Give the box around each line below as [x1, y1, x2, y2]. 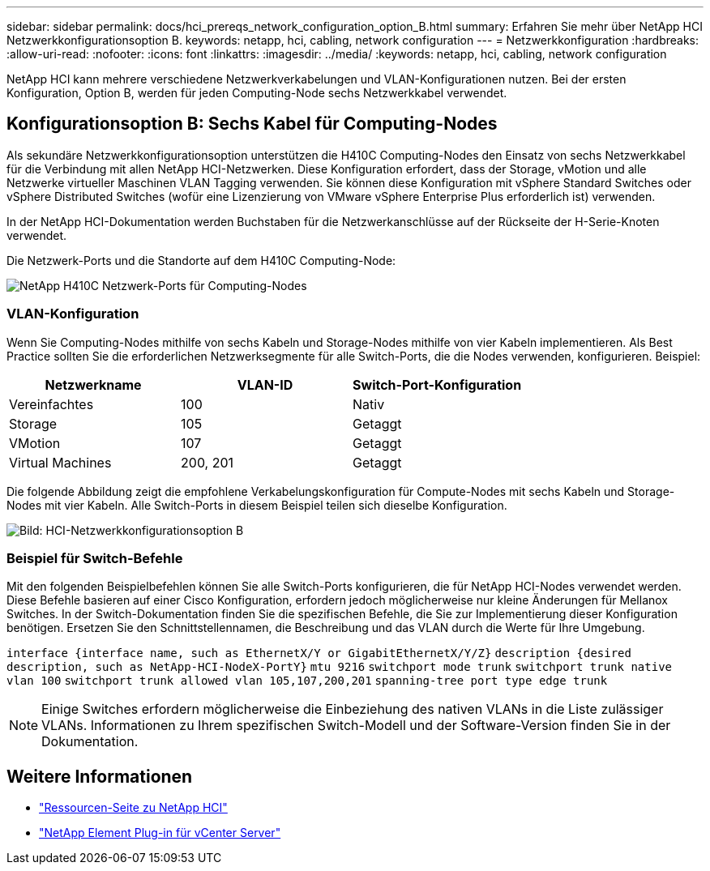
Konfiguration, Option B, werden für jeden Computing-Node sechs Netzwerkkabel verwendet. [6, 86, 507, 100]
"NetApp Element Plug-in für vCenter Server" [39, 826, 281, 840]
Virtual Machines [9, 454, 112, 471]
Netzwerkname [45, 376, 142, 393]
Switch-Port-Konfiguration [353, 376, 522, 393]
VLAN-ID [237, 376, 293, 393]
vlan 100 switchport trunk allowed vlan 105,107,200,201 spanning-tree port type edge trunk [6, 674, 608, 688]
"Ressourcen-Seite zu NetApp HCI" [39, 801, 228, 815]
